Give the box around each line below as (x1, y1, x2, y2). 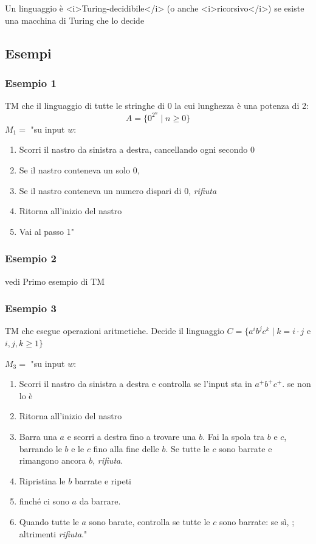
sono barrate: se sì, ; (219, 515, 295, 528)
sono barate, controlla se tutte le (89, 515, 210, 528)
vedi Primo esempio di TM (5, 274, 105, 287)
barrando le (19, 442, 62, 455)
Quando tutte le (19, 515, 79, 528)
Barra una (19, 430, 57, 442)
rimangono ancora (19, 454, 86, 467)
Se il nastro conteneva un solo (19, 164, 130, 176)
